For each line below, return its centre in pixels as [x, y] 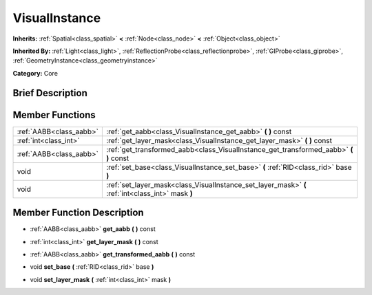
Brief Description [50, 93]
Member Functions [54, 114]
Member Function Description [78, 213]
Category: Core [35, 73]
